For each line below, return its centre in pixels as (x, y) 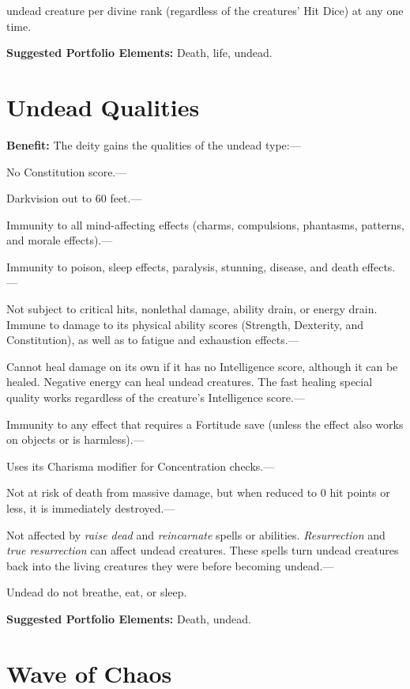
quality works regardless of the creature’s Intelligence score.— (156, 397)
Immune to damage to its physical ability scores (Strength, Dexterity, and (185, 324)
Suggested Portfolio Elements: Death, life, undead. (139, 53)
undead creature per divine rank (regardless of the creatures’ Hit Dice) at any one (205, 10)
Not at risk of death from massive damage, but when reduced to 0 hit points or (198, 492)
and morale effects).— (60, 240)
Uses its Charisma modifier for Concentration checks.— (141, 466)
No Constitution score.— (67, 171)
